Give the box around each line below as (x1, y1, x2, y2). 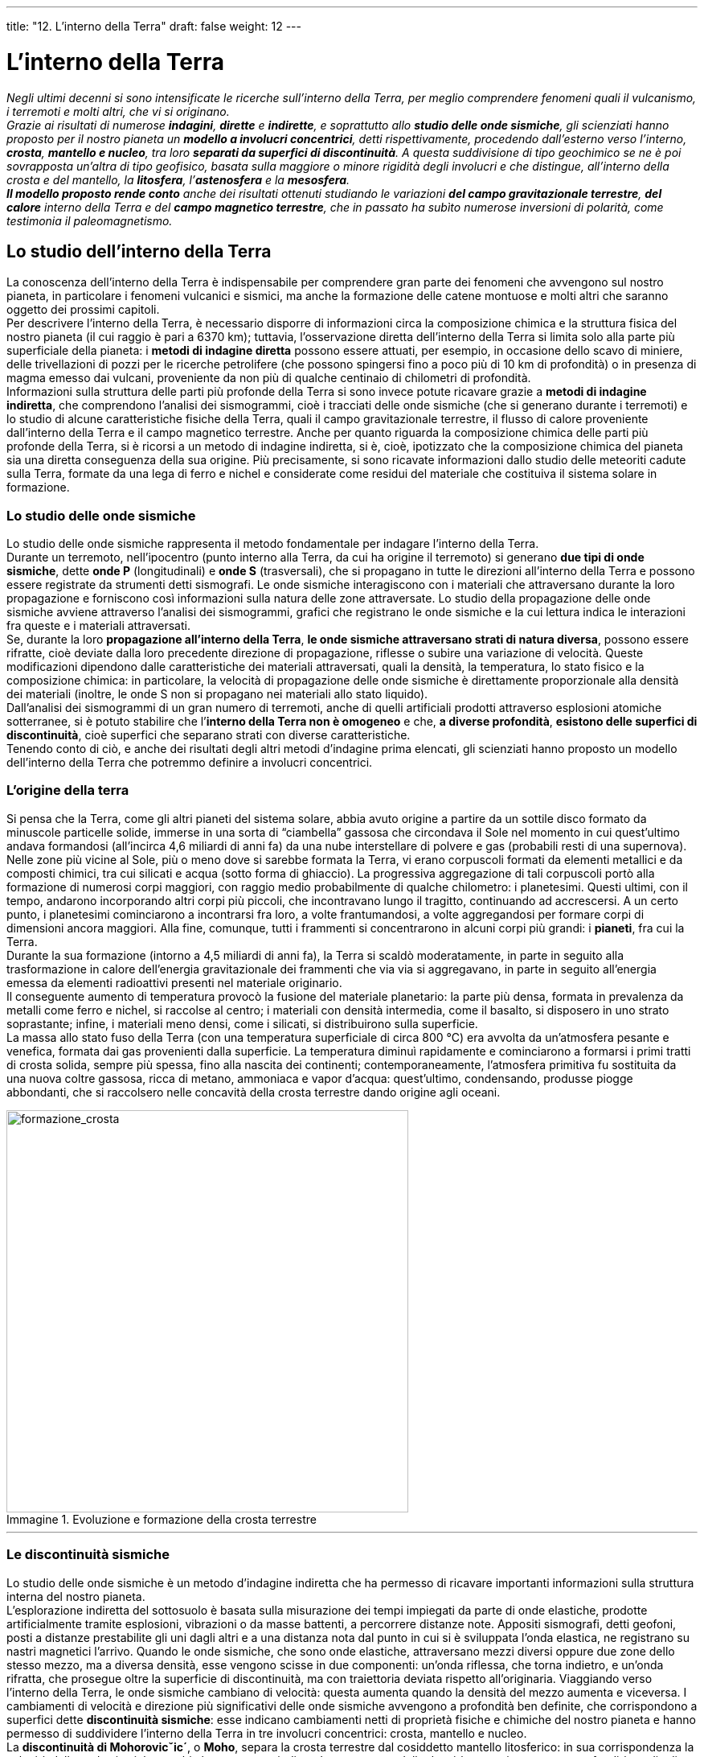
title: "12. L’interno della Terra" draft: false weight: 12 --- (6, 19, 302, 33)
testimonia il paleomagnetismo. (6, 213, 173, 228)
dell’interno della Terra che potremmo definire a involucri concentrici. (6, 755, 373, 770)
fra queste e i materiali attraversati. (6, 619, 190, 633)
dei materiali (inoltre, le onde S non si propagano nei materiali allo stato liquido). (6, 687, 428, 702)
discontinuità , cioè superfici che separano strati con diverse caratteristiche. (6, 728, 411, 743)
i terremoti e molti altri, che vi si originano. (6, 104, 230, 118)
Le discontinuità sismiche (6, 1546, 170, 1563)
